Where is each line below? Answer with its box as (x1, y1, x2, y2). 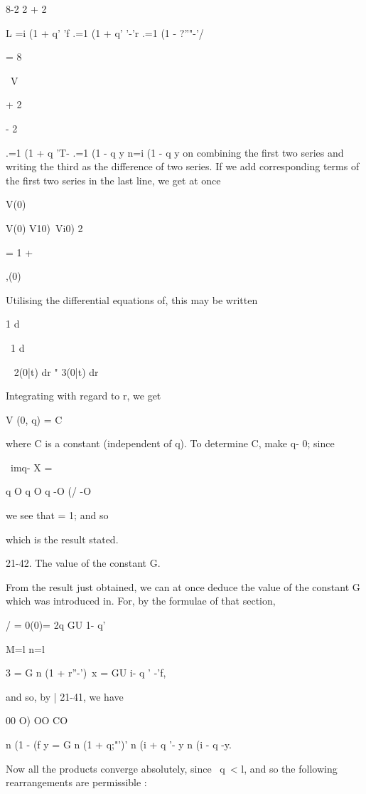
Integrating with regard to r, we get (6, 388, 161, 403)
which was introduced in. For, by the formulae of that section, (6, 593, 276, 608)
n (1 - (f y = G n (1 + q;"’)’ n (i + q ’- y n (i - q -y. (6, 737, 232, 751)
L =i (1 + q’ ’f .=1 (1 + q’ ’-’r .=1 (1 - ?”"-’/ (6, 25, 204, 40)
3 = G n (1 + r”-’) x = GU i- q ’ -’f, (6, 665, 166, 680)
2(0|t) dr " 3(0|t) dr (14, 364, 99, 379)
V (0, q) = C (6, 412, 63, 427)
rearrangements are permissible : (6, 775, 147, 790)
